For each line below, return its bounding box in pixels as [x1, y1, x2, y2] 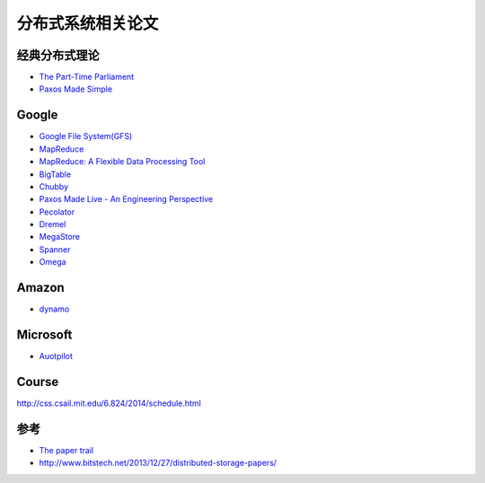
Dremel [39, 219, 66, 230]
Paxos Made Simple [39, 83, 112, 94]
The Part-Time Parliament [39, 72, 135, 83]
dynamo [39, 303, 70, 314]
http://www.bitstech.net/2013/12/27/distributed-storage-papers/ [39, 458, 278, 469]
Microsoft [16, 327, 73, 342]
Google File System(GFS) [39, 131, 133, 142]
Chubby [39, 180, 69, 192]
